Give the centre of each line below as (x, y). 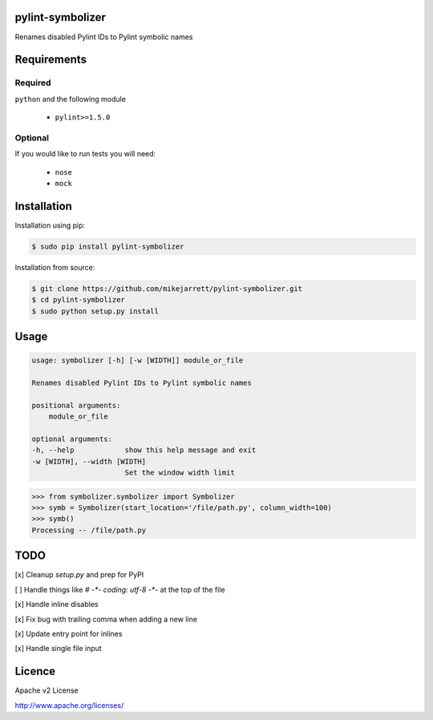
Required (33, 83)
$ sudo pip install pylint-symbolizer (108, 246)
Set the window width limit (180, 473)
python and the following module (70, 99)
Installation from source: (55, 267)
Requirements (51, 60)
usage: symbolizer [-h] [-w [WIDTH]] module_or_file (138, 360)
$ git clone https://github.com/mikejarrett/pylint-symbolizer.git (167, 288)
